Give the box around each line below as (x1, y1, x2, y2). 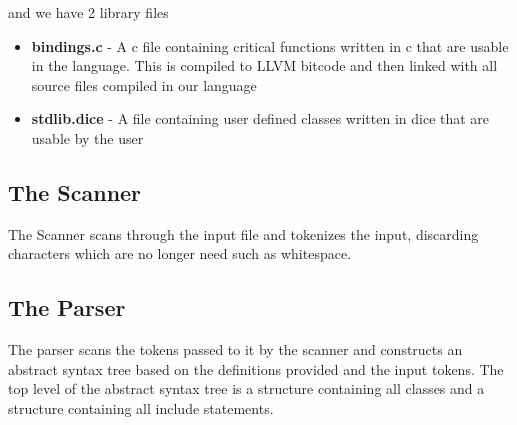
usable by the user (31, 127, 144, 148)
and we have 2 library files (8, 2, 169, 22)
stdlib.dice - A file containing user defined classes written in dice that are (31, 108, 490, 129)
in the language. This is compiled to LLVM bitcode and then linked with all (31, 55, 498, 76)
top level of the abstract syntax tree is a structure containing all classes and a (8, 378, 485, 399)
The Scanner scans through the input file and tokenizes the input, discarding (8, 223, 479, 244)
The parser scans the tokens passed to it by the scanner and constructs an (8, 339, 463, 360)
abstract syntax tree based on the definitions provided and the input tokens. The (8, 358, 504, 379)
